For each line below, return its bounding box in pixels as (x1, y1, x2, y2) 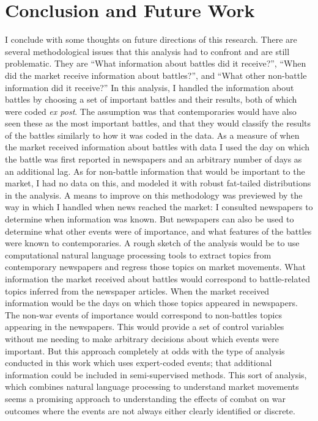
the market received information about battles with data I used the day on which (5, 141, 310, 153)
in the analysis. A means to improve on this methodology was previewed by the (5, 188, 303, 201)
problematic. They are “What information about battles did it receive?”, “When (5, 57, 306, 70)
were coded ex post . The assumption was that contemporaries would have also (5, 104, 297, 117)
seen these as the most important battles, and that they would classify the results (5, 117, 311, 130)
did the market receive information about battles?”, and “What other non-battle (5, 68, 307, 81)
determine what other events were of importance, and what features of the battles (5, 224, 312, 237)
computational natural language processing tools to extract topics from (5, 248, 272, 261)
